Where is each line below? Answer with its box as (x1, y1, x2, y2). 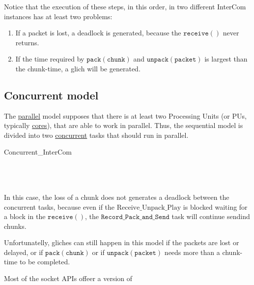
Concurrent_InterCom (4, 146, 72, 157)
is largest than (204, 54, 248, 64)
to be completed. (19, 256, 70, 267)
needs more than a (164, 247, 220, 257)
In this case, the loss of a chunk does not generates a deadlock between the (4, 191, 229, 202)
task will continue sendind (171, 211, 250, 222)
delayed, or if (4, 247, 43, 257)
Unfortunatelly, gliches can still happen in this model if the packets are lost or (4, 237, 239, 248)
